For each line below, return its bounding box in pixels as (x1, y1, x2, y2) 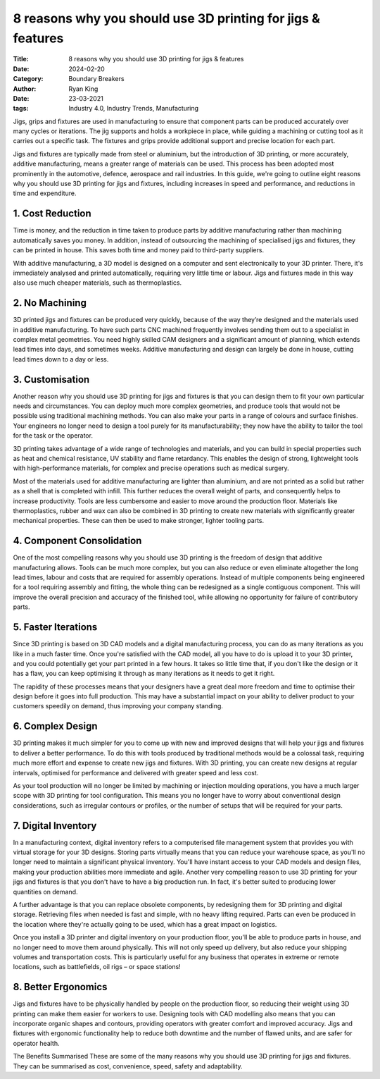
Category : (13, 75, 44, 83)
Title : (13, 55, 30, 63)
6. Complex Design (13, 720, 98, 732)
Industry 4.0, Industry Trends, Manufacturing (68, 104, 199, 113)
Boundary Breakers (68, 75, 125, 83)
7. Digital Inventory (13, 820, 97, 832)
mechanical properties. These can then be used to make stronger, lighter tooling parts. (13, 517, 265, 525)
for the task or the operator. (13, 431, 93, 440)
